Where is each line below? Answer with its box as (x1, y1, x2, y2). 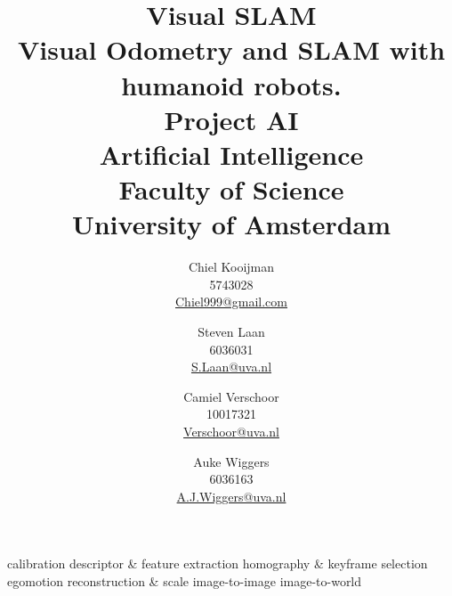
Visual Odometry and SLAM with (17, 31, 446, 68)
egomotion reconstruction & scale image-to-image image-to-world (7, 571, 362, 590)
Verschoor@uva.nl (183, 422, 279, 440)
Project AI (164, 101, 299, 137)
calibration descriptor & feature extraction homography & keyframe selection (7, 554, 428, 573)
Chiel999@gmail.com (175, 292, 287, 311)
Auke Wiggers (193, 452, 270, 470)
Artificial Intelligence (99, 135, 364, 172)
